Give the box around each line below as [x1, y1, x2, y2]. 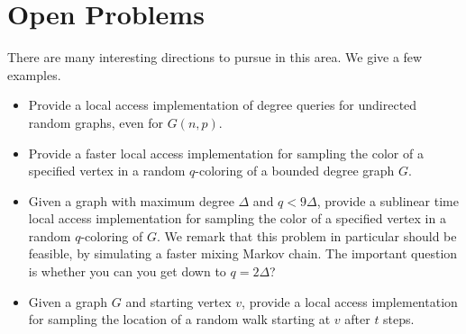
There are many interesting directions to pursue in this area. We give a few [7, 48, 423, 67]
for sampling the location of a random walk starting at [28, 310, 331, 329]
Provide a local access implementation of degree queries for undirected [28, 95, 417, 114]
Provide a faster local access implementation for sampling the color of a [28, 143, 424, 162]
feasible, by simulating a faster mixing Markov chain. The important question [28, 244, 458, 263]
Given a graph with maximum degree [28, 191, 234, 210]
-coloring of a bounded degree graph [195, 161, 395, 180]
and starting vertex [125, 292, 232, 311]
